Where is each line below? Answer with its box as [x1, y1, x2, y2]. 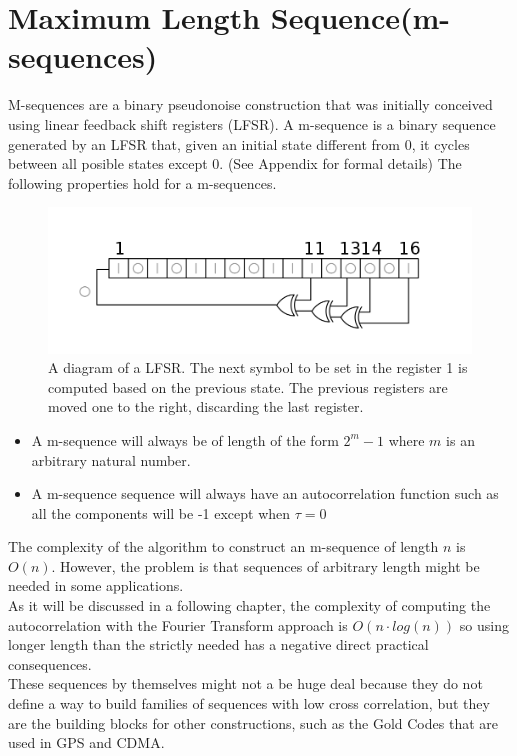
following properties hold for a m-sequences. [8, 172, 277, 193]
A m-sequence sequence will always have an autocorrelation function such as [31, 483, 499, 504]
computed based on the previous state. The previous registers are [48, 376, 448, 397]
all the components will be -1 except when [31, 502, 291, 523]
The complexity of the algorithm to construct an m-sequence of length [8, 536, 439, 557]
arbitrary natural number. [31, 449, 191, 470]
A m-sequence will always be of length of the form [31, 429, 339, 450]
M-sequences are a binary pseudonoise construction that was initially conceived [8, 94, 493, 115]
